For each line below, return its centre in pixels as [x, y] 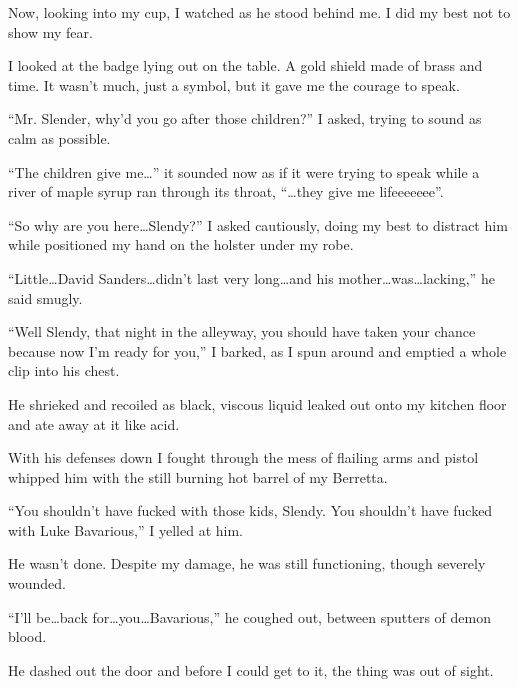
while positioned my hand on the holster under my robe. [181, 244]
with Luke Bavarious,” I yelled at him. [125, 529]
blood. [27, 636]
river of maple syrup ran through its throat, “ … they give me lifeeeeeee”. [226, 191]
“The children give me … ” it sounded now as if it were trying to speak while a [244, 171]
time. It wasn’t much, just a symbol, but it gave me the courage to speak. [234, 84]
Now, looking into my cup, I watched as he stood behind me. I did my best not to [259, 12]
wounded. [37, 583]
